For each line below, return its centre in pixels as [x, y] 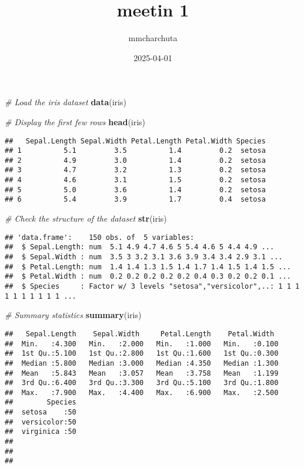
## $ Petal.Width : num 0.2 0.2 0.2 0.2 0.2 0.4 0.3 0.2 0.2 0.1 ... [148, 277]
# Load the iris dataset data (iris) [66, 102]
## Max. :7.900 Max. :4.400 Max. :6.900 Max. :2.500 [142, 392]
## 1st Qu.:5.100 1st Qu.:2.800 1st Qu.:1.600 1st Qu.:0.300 [142, 354]
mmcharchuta [153, 38]
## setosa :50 [41, 412]
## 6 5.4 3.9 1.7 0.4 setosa [135, 200]
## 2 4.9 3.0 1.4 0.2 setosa [135, 160]
